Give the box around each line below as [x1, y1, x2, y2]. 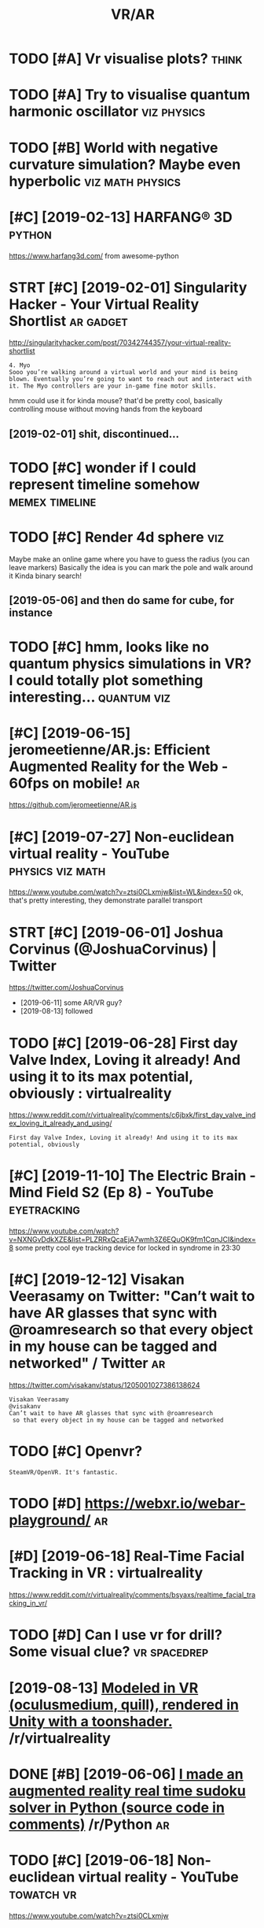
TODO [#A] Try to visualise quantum [9, 86, 251, 104]
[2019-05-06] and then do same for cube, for [9, 594, 235, 607]
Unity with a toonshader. [9, 1712, 173, 1730]
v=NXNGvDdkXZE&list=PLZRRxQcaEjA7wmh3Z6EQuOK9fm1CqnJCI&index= [9, 1235, 256, 1244]
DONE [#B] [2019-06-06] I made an [9, 1765, 244, 1783]
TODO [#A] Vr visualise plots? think [9, 50, 243, 68]
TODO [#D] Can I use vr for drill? [9, 1626, 223, 1644]
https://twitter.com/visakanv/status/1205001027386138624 [9, 1381, 200, 1390]
